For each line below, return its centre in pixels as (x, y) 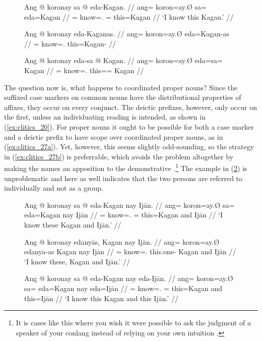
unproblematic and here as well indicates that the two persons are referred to (123, 178)
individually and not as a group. (54, 188)
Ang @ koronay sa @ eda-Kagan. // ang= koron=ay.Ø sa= (115, 7)
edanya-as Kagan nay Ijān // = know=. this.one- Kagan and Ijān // (130, 251)
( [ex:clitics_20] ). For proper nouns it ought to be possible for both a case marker (129, 126)
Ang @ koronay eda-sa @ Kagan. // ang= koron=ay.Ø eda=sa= (123, 60)
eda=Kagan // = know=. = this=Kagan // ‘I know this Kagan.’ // (129, 16)
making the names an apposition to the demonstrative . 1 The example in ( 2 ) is (126, 167)
